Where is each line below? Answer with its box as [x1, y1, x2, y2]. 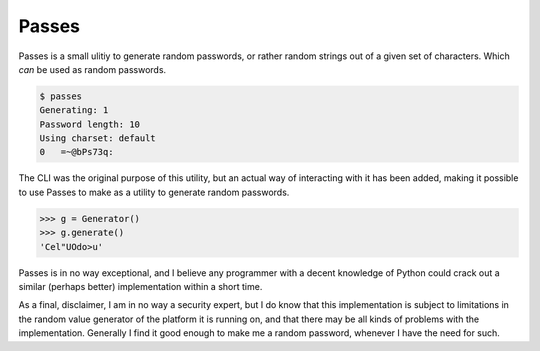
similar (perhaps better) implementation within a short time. [18, 281, 263, 292]
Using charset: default [39, 133, 157, 144]
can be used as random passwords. [18, 63, 167, 75]
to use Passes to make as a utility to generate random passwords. [18, 186, 290, 198]
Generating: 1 [39, 105, 109, 116]
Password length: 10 [39, 118, 140, 130]
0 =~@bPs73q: [39, 146, 114, 158]
